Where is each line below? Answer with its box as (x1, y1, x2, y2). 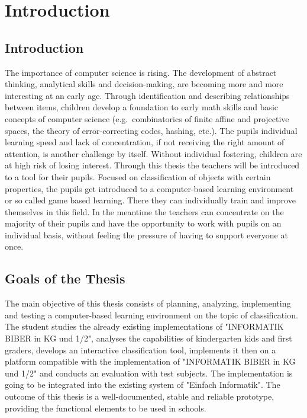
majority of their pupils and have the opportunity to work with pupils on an (5, 217, 282, 229)
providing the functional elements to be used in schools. (5, 401, 206, 414)
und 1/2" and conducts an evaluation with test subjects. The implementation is (5, 366, 293, 379)
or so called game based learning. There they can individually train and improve (5, 194, 296, 206)
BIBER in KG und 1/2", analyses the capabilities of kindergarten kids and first (5, 332, 292, 344)
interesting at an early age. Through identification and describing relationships (5, 89, 290, 101)
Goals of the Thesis (5, 269, 125, 288)
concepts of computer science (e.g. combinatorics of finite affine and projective (5, 112, 289, 125)
